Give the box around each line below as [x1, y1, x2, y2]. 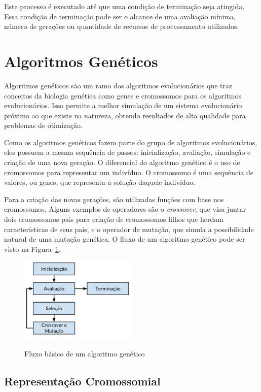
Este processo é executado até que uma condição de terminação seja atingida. [4, 1, 245, 11]
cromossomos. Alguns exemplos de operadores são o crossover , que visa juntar [4, 204, 246, 214]
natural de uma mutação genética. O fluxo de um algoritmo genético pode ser [4, 234, 245, 244]
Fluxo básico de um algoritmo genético [24, 348, 145, 358]
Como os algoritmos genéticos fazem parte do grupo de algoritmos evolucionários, [4, 137, 257, 147]
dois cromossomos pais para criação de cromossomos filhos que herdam [4, 214, 223, 224]
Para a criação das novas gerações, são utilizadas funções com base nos [4, 193, 224, 204]
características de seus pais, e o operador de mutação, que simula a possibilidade [4, 223, 254, 234]
